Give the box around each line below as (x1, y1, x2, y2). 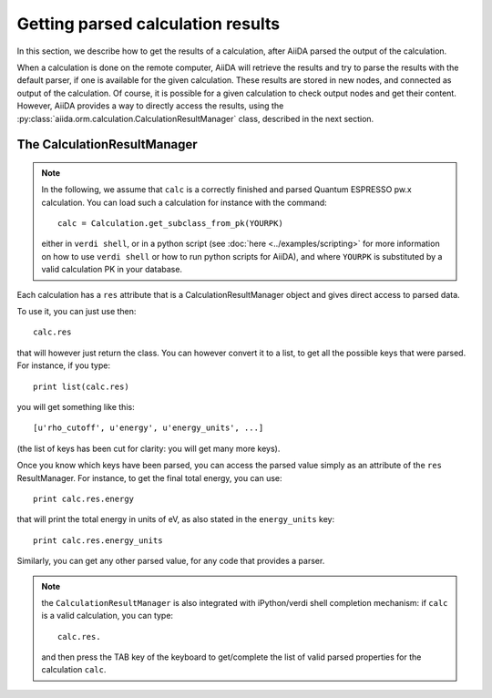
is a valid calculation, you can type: (41, 611, 173, 621)
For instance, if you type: (16, 360, 111, 371)
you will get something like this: (16, 401, 136, 412)
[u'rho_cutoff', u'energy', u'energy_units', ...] (33, 423, 264, 433)
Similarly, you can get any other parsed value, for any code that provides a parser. (16, 556, 325, 567)
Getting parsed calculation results (16, 14, 281, 34)
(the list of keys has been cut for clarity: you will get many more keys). (16, 443, 281, 454)
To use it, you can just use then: (16, 306, 137, 317)
